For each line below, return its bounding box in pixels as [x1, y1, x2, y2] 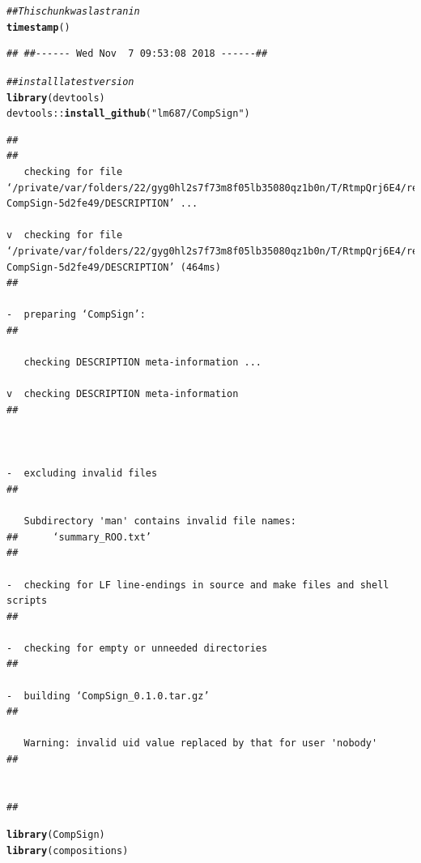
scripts [6, 595, 48, 607]
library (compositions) [6, 845, 129, 857]
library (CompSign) [6, 829, 105, 841]
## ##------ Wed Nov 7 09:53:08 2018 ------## [6, 48, 268, 60]
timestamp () [6, 21, 70, 33]
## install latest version [6, 75, 134, 88]
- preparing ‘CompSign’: [6, 309, 146, 321]
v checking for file [6, 229, 123, 241]
